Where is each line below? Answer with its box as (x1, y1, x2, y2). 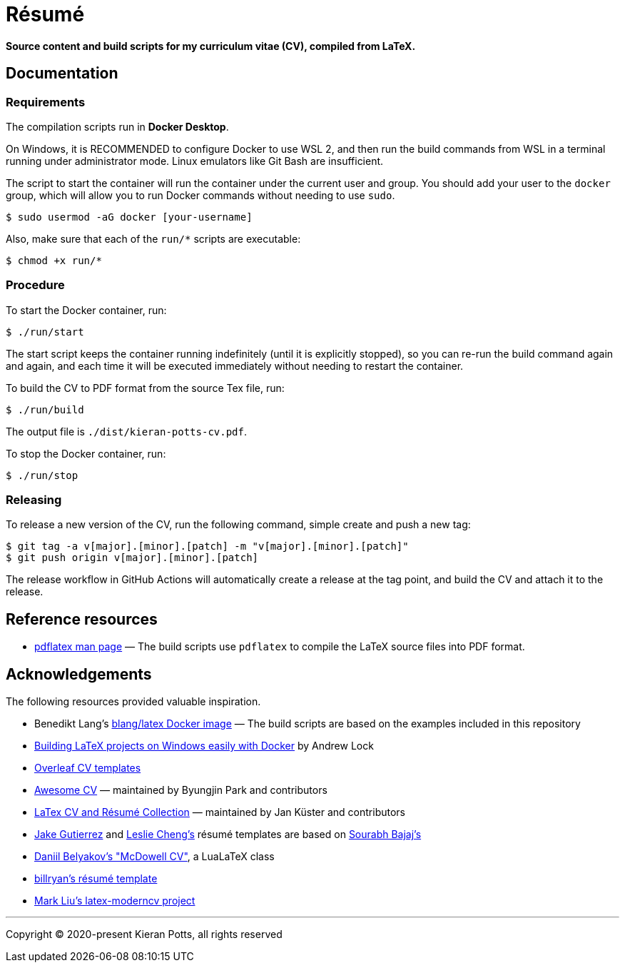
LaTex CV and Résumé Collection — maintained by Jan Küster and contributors (34, 806, 405, 819)
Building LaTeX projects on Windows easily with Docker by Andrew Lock (34, 740, 374, 752)
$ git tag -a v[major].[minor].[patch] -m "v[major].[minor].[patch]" (6, 540, 409, 553)
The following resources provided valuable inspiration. (6, 695, 261, 708)
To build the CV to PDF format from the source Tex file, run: (6, 381, 285, 394)
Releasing (6, 493, 62, 508)
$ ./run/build (6, 403, 84, 415)
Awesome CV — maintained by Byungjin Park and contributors (34, 784, 327, 797)
